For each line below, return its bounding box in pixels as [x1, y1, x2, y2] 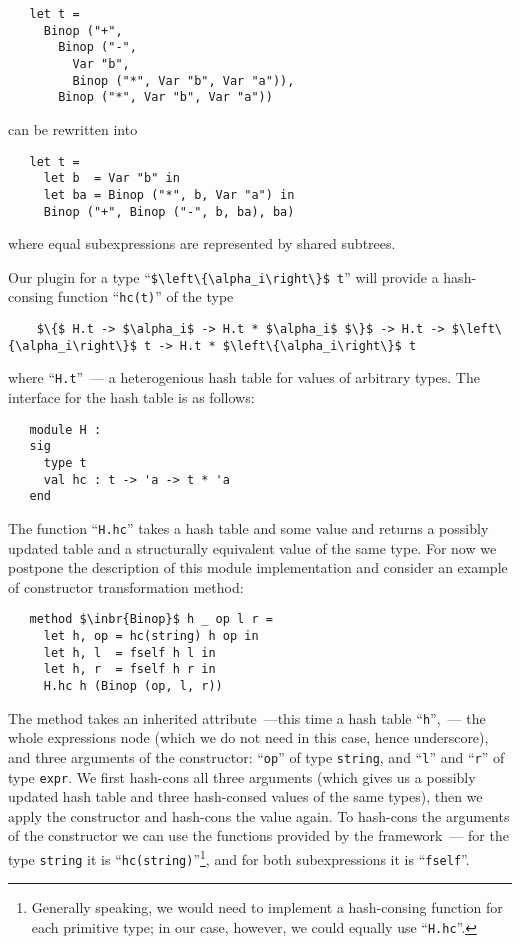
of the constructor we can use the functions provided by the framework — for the [8, 825, 509, 846]
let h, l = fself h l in [43, 645, 216, 660]
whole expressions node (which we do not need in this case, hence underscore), [8, 727, 489, 748]
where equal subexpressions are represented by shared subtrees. [8, 233, 396, 254]
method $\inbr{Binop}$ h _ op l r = [29, 612, 273, 627]
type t [43, 455, 87, 470]
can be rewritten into [8, 118, 138, 139]
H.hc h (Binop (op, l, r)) [43, 678, 223, 693]
